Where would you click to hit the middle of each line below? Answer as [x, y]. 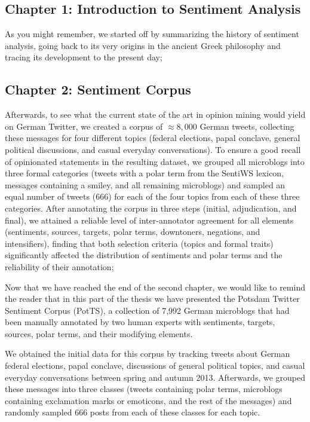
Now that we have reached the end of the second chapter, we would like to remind [155, 287]
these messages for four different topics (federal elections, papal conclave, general [153, 138]
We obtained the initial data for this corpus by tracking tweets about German [148, 354]
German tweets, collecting [247, 126]
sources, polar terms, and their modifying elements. [99, 333]
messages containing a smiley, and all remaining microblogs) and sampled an [145, 184]
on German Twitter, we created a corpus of [84, 126]
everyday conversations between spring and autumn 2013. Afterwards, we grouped [155, 377]
